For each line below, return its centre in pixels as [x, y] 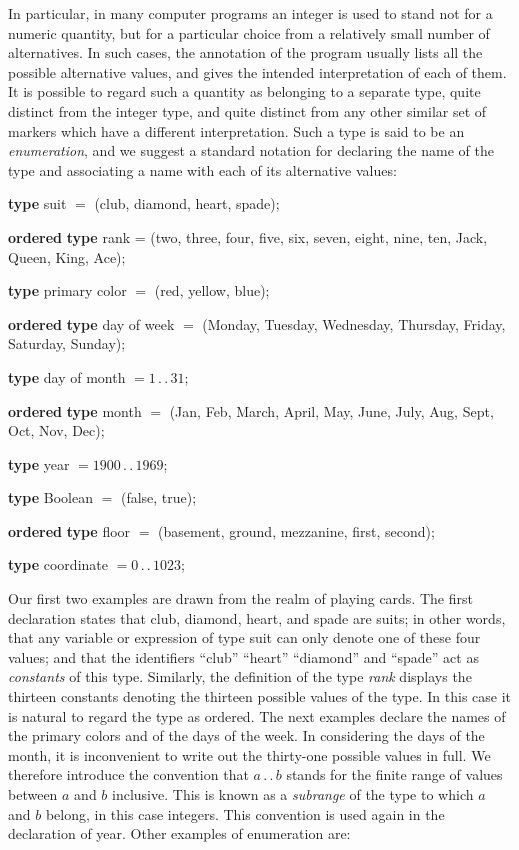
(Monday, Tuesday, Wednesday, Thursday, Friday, [354, 323]
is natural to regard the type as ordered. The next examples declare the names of [257, 715]
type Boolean [50, 497]
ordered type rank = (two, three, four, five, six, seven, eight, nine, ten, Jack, [248, 236]
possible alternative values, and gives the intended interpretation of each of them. [257, 71]
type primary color [67, 290]
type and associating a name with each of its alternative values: [202, 169]
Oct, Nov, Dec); [56, 430]
